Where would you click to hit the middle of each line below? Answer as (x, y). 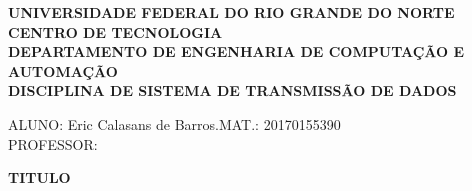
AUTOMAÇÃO (63, 70)
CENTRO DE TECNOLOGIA (115, 31)
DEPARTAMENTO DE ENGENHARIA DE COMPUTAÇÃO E (236, 51)
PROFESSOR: (53, 143)
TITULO (39, 177)
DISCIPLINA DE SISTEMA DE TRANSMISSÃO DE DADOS (232, 90)
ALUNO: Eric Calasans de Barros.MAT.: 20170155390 (174, 123)
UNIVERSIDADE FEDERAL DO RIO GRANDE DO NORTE (231, 12)
